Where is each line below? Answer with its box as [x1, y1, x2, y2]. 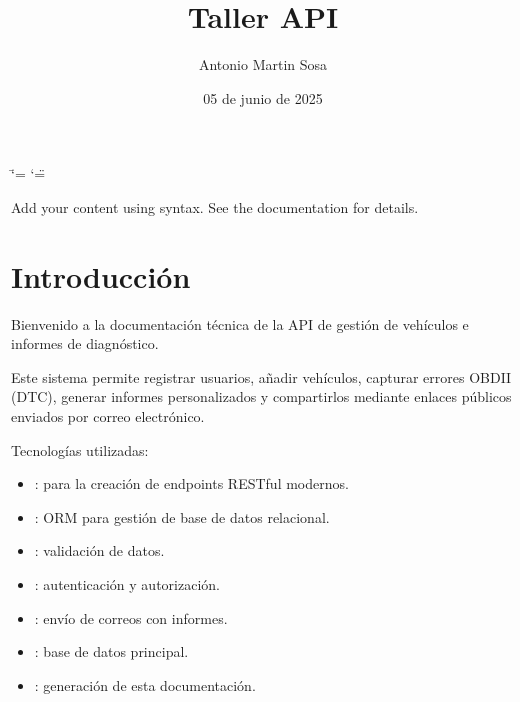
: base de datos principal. [34, 641, 189, 662]
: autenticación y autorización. [34, 573, 220, 594]
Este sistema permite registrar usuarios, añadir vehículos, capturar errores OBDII [11, 366, 512, 387]
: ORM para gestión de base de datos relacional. [34, 506, 330, 527]
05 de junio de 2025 [203, 87, 323, 108]
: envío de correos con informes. [34, 607, 228, 628]
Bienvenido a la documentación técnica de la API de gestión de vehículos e [11, 313, 469, 334]
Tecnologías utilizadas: [11, 439, 149, 460]
